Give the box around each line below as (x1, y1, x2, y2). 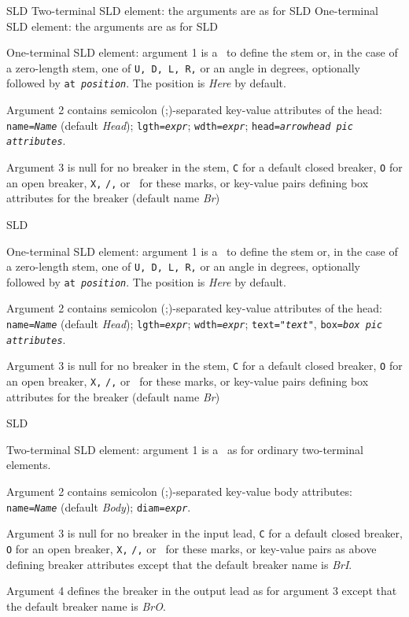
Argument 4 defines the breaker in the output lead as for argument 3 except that (6, 582, 397, 599)
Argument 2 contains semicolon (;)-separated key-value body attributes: (6, 483, 352, 499)
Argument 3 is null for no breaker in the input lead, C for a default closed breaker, (6, 525, 403, 541)
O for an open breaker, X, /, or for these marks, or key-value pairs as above (6, 540, 377, 556)
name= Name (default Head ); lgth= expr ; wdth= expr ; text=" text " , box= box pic (6, 316, 383, 331)
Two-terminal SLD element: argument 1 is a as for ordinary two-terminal (6, 441, 363, 457)
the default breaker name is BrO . (6, 597, 166, 614)
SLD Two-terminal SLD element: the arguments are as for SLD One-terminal (6, 2, 378, 18)
